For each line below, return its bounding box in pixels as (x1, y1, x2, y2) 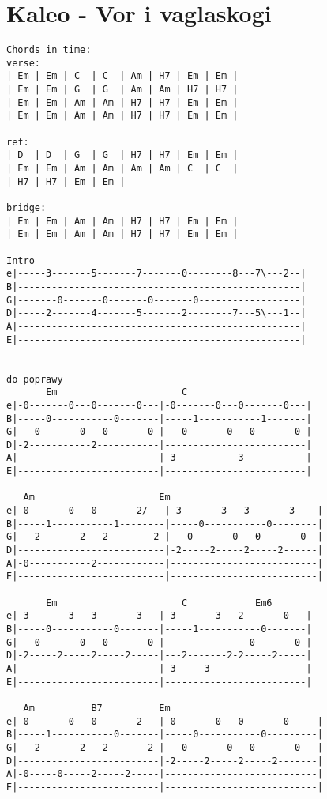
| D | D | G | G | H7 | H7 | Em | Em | (6, 149, 239, 161)
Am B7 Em (23, 702, 171, 714)
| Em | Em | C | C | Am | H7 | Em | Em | (6, 70, 239, 82)
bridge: (6, 202, 47, 213)
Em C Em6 (46, 597, 272, 609)
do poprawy (6, 373, 63, 385)
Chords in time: (6, 44, 92, 56)
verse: (6, 57, 40, 69)
